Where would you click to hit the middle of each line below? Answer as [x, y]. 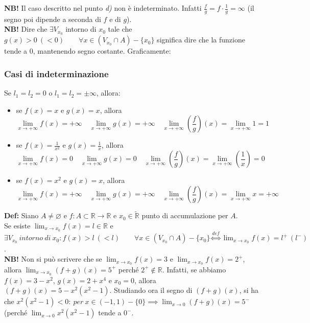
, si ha [249, 290]
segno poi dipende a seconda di [53, 19]
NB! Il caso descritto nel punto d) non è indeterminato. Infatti [103, 8]
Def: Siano [21, 215]
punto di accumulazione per [185, 215]
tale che [120, 29]
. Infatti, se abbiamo [194, 269]
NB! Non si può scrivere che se [53, 259]
